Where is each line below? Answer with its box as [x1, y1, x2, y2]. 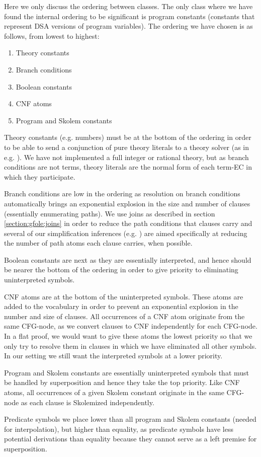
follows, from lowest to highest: [4, 30, 100, 41]
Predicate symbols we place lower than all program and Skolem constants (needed [4, 414, 256, 424]
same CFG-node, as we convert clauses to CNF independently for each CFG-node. [4, 321, 257, 331]
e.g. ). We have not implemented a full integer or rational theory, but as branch [4, 151, 249, 162]
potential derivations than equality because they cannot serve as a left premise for [4, 433, 257, 444]
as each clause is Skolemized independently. [21, 397, 154, 407]
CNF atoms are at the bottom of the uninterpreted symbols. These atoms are [4, 291, 243, 301]
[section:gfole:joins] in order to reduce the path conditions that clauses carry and [4, 218, 252, 228]
